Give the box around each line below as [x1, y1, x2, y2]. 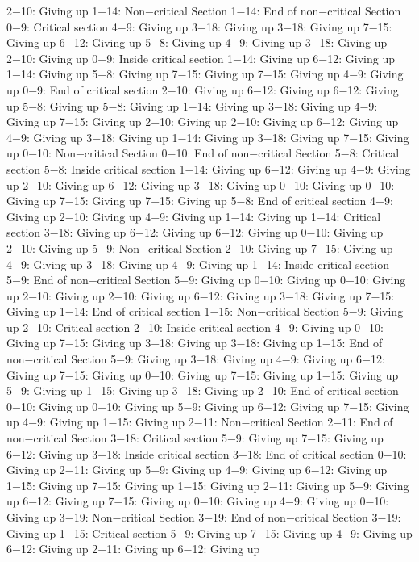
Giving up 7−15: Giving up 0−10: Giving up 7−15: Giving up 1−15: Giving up [6, 366, 399, 383]
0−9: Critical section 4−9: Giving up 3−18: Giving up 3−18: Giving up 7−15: [6, 18, 392, 35]
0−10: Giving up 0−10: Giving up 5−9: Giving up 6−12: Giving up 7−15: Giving [6, 397, 409, 414]
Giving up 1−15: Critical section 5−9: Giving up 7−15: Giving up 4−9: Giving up [6, 524, 413, 541]
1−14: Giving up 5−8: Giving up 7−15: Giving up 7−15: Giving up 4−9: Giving [6, 65, 404, 82]
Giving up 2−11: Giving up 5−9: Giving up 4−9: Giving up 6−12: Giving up [6, 461, 388, 478]
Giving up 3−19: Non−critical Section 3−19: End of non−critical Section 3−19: [6, 509, 401, 525]
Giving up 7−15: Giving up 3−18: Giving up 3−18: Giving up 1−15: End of [6, 334, 383, 351]
